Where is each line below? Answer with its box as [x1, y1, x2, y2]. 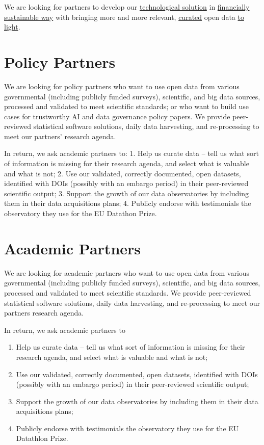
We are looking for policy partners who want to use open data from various [4, 81, 240, 91]
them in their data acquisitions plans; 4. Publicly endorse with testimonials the [4, 198, 251, 208]
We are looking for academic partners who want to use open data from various [4, 267, 250, 278]
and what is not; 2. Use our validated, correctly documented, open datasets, [4, 168, 241, 178]
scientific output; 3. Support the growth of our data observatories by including [4, 188, 249, 198]
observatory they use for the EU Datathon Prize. [4, 208, 157, 219]
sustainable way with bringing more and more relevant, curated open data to [4, 11, 244, 22]
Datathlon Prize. [16, 433, 68, 443]
